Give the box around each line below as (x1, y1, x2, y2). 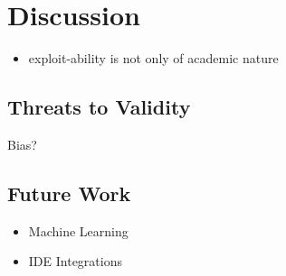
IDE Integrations (28, 252, 122, 271)
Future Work (7, 179, 131, 207)
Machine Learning (28, 221, 129, 240)
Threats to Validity (7, 93, 191, 121)
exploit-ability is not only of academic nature (28, 49, 279, 68)
